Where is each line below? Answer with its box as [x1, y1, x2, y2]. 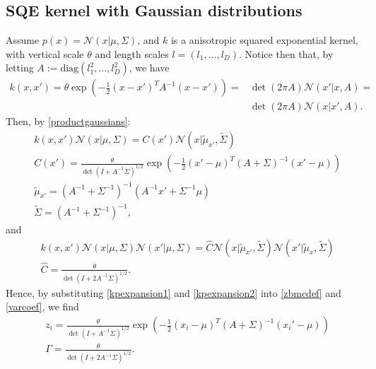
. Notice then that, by [238, 46, 334, 61]
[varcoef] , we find [6, 299, 79, 314]
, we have [129, 60, 170, 75]
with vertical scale [6, 46, 84, 61]
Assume [6, 33, 40, 47]
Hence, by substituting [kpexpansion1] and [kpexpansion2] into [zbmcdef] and [6, 285, 341, 300]
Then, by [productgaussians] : [6, 114, 131, 129]
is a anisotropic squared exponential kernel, [170, 33, 358, 47]
